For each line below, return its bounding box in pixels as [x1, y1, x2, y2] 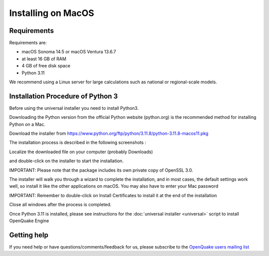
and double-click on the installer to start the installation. [9, 158, 124, 164]
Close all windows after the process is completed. [9, 202, 112, 208]
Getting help [9, 231, 48, 239]
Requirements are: [9, 40, 47, 46]
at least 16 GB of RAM [21, 55, 67, 62]
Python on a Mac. [9, 121, 46, 127]
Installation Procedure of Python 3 [9, 92, 118, 100]
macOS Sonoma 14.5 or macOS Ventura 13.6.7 [21, 49, 117, 55]
